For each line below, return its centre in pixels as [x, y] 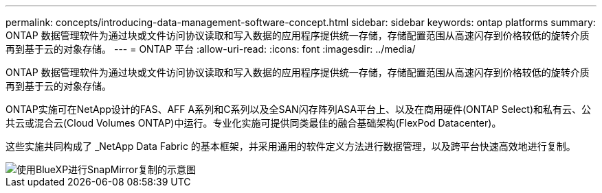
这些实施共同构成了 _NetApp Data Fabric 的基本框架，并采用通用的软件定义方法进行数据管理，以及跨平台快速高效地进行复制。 [291, 146]
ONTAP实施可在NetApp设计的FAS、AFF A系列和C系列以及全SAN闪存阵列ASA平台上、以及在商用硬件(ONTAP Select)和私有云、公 [299, 109]
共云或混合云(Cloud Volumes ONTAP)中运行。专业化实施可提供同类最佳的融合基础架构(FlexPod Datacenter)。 [254, 123]
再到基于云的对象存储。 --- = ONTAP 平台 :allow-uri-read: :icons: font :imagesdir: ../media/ [211, 49]
